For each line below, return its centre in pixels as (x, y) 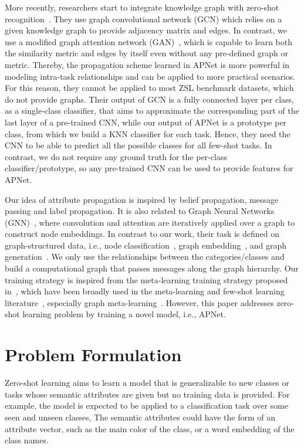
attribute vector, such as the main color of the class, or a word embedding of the (150, 428)
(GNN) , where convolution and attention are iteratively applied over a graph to (150, 222)
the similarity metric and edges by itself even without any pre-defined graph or (147, 53)
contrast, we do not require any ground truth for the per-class (116, 156)
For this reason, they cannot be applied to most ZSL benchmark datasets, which (149, 88)
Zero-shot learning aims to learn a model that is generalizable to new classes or (147, 383)
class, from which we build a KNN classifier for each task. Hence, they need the (148, 133)
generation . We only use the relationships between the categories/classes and (145, 257)
